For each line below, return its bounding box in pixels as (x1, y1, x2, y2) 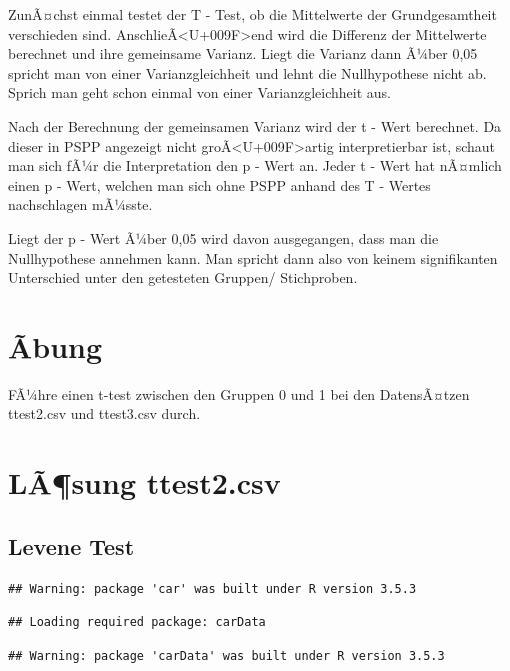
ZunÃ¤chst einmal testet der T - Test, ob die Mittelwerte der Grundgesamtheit (8, 4, 497, 24)
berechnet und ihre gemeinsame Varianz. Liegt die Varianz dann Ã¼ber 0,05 (8, 43, 478, 64)
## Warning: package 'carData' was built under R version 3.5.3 (8, 648, 445, 663)
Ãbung (8, 325, 103, 366)
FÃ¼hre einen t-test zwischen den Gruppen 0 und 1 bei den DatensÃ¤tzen (8, 383, 470, 404)
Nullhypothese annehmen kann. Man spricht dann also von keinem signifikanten (8, 247, 498, 268)
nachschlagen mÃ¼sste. (8, 194, 153, 215)
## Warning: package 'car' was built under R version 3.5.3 (8, 581, 417, 596)
